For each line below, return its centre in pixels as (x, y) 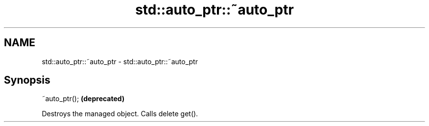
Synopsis (27, 80)
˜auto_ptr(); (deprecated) (83, 99)
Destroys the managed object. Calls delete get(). (120, 114)
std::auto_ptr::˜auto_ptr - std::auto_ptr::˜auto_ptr (120, 61)
